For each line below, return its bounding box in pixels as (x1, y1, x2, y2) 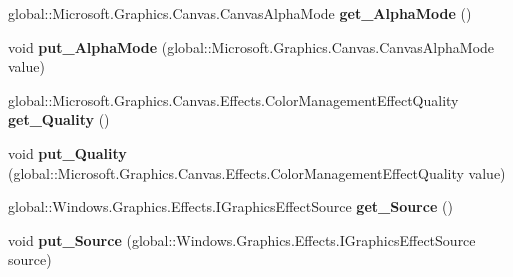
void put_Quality (8, 142, 127, 163)
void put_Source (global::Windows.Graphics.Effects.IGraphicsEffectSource (8, 229, 476, 250)
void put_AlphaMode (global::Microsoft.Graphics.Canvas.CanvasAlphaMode (8, 36, 495, 57)
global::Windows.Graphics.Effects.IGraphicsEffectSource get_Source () (8, 196, 453, 217)
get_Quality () (8, 109, 110, 130)
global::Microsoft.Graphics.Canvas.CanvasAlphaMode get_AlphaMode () (8, 3, 472, 23)
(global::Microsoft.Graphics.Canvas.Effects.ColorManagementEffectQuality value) (8, 162, 506, 183)
